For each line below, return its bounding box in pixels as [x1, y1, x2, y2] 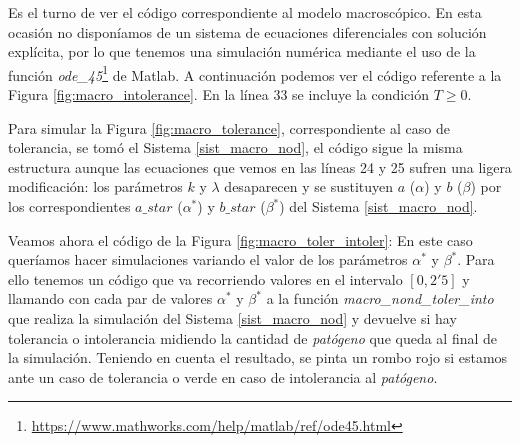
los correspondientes [8, 196, 131, 216]
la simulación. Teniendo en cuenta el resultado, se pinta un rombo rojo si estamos [8, 347, 508, 368]
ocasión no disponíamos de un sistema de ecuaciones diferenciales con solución [8, 21, 487, 42]
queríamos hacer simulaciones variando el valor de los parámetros [8, 249, 408, 270]
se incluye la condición [292, 84, 430, 105]
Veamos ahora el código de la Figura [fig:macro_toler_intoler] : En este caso [8, 229, 473, 250]
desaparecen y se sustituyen [224, 176, 394, 197]
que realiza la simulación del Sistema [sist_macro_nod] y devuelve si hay [8, 307, 457, 328]
